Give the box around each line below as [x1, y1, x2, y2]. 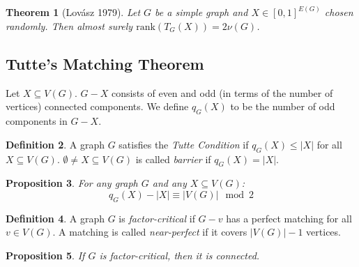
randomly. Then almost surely [6, 19, 133, 33]
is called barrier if [135, 151, 211, 166]
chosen [324, 5, 353, 20]
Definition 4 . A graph [6, 211, 105, 225]
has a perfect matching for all [226, 211, 352, 225]
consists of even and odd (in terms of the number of [111, 85, 333, 100]
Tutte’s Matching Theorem [6, 53, 204, 75]
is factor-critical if [119, 211, 195, 225]
